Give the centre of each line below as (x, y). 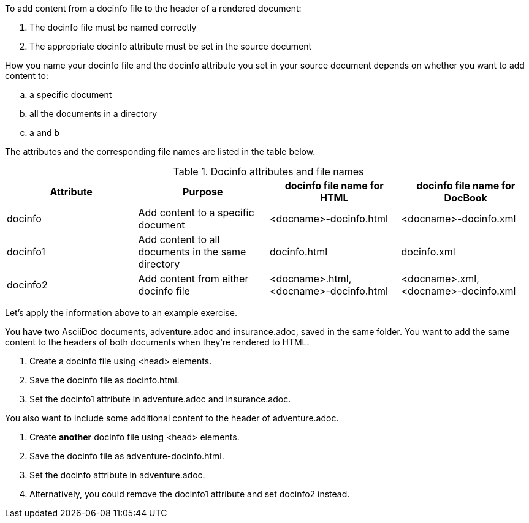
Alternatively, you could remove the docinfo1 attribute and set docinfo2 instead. (190, 494)
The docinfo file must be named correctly (113, 27)
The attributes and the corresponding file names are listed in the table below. (160, 152)
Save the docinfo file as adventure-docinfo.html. (127, 456)
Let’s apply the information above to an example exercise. (121, 313)
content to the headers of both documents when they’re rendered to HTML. (157, 342)
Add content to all (179, 239)
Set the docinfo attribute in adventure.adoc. (117, 475)
